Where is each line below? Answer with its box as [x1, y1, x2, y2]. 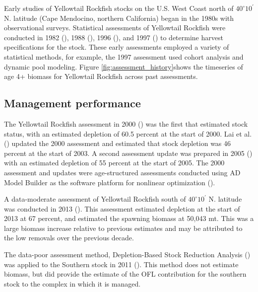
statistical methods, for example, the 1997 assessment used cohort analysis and [4, 51, 244, 62]
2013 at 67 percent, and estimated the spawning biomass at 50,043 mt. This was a [4, 213, 254, 223]
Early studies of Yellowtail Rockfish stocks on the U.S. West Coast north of [4, 3, 234, 13]
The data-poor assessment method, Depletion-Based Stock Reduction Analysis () [4, 249, 251, 260]
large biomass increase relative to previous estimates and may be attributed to [4, 222, 243, 233]
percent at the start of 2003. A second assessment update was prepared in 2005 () [4, 147, 253, 158]
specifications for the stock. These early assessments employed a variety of [4, 42, 229, 52]
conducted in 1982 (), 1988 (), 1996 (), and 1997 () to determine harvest [4, 32, 223, 42]
